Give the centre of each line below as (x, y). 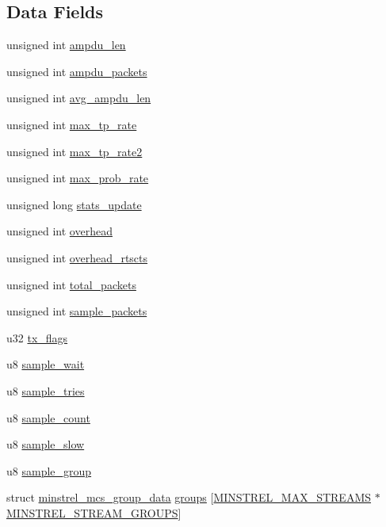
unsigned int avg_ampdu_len (79, 98)
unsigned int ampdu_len (66, 45)
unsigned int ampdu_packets (77, 71)
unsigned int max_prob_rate (78, 178)
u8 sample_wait (46, 364)
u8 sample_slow (46, 444)
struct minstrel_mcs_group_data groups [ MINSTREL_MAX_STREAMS (189, 497)
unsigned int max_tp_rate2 (75, 151)
